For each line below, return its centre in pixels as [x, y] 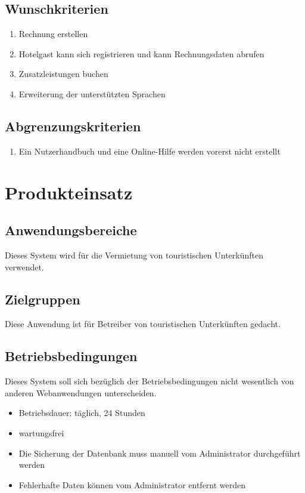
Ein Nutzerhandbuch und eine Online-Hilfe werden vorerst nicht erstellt [150, 151]
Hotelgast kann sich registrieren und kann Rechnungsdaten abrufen [141, 53]
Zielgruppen [43, 299]
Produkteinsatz [69, 192]
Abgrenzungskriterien [73, 126]
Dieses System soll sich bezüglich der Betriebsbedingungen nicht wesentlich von [150, 381]
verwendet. [24, 266]
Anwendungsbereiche [71, 230]
